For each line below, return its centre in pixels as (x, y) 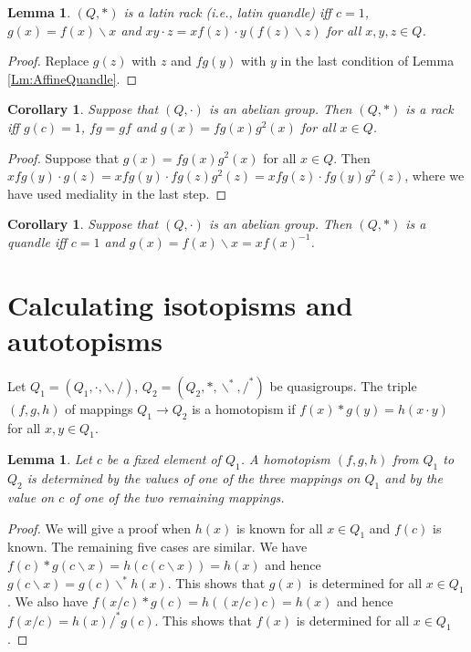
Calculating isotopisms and (180, 304)
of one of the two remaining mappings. (177, 497)
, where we (434, 176)
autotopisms (85, 340)
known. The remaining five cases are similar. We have (157, 547)
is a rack (429, 109)
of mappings (99, 408)
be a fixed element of (163, 459)
